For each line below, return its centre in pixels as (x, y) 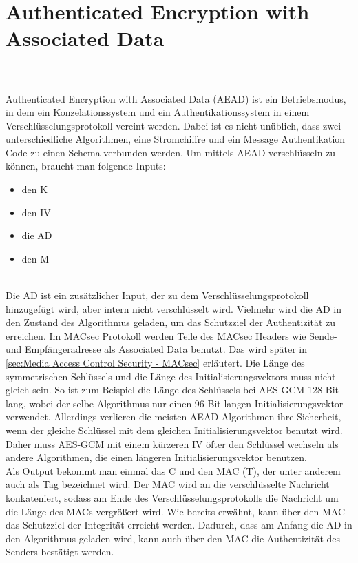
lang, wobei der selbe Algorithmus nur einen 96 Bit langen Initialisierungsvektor (175, 403)
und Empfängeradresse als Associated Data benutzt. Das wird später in (157, 349)
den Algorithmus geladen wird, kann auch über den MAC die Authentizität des (173, 538)
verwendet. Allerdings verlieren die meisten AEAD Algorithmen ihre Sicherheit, (173, 417)
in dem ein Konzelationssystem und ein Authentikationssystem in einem (158, 112)
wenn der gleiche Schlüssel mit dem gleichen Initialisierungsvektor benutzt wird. (174, 430)
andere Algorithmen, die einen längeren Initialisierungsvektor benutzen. (156, 457)
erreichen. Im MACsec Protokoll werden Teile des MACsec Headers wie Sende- (171, 335)
